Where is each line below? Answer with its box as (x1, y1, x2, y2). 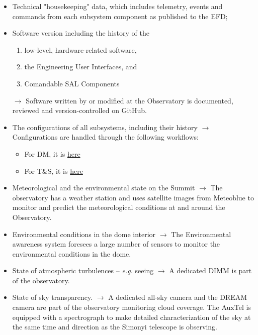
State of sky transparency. (12, 292, 93, 302)
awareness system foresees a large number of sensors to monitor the (12, 239, 220, 249)
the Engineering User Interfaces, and (24, 61, 137, 72)
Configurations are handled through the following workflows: (12, 132, 199, 142)
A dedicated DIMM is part (169, 265, 252, 276)
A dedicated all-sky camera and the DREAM (108, 292, 247, 302)
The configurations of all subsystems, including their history (12, 122, 198, 132)
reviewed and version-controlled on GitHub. (12, 105, 147, 116)
